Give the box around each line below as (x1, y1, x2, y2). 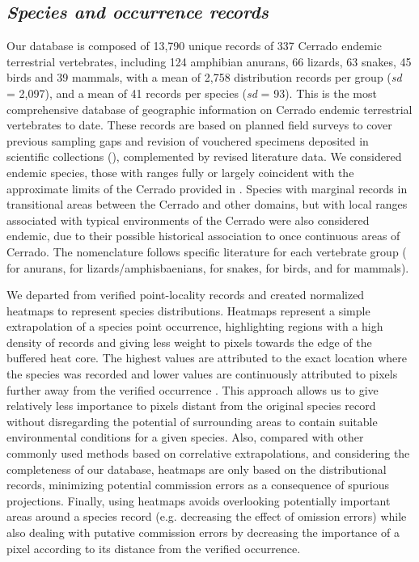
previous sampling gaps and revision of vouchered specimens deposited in (6, 132, 369, 149)
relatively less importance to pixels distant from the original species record (6, 397, 376, 414)
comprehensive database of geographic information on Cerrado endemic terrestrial (6, 100, 413, 117)
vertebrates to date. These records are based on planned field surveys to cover (6, 116, 392, 133)
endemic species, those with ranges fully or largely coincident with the (6, 163, 354, 180)
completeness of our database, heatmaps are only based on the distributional (6, 460, 387, 477)
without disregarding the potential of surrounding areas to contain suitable (6, 412, 378, 429)
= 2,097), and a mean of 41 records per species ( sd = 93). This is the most (6, 84, 377, 101)
